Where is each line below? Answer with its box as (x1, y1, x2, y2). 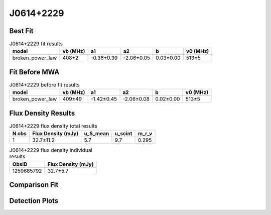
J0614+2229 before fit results (9, 81, 80, 88)
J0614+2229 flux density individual (9, 147, 93, 154)
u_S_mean (84, 130, 109, 137)
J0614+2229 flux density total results (9, 123, 98, 130)
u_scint (114, 130, 132, 137)
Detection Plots (9, 196, 59, 205)
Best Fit (9, 27, 34, 35)
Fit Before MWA (9, 68, 60, 76)
